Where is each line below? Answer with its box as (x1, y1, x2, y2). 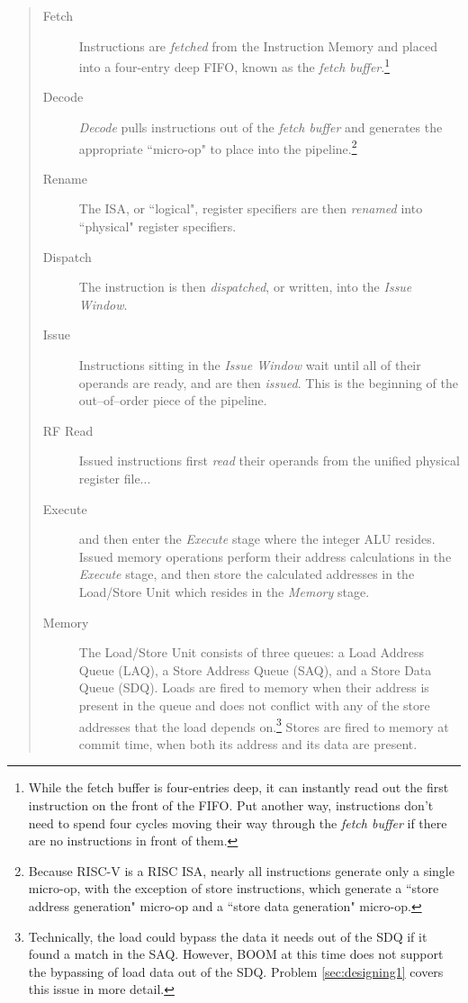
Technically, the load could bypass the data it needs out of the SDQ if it (28, 926, 427, 945)
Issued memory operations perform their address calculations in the (78, 547, 452, 565)
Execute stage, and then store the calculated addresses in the (78, 565, 415, 583)
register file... (78, 469, 151, 487)
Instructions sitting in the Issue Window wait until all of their (78, 356, 421, 375)
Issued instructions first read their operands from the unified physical (78, 451, 460, 470)
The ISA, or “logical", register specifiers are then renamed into (78, 199, 423, 218)
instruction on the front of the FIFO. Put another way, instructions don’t (28, 795, 434, 814)
